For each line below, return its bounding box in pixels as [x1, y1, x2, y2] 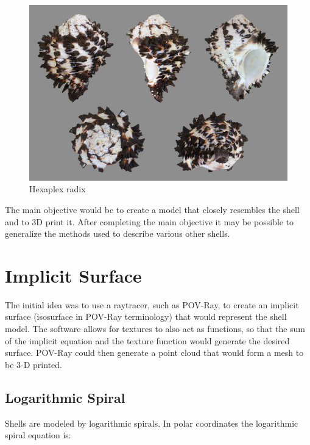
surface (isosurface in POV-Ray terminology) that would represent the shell [5, 310, 287, 323]
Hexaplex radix [29, 183, 86, 195]
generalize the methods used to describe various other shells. [5, 227, 230, 240]
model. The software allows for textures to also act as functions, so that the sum [5, 322, 306, 335]
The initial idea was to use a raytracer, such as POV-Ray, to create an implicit [5, 298, 299, 311]
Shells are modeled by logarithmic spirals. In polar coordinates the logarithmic [5, 416, 298, 429]
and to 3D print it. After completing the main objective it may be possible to [5, 215, 294, 228]
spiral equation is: [5, 429, 71, 441]
